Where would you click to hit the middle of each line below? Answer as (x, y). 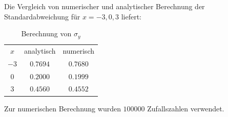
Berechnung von (46, 33)
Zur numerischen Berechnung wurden (63, 108)
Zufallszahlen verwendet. (186, 108)
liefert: (131, 16)
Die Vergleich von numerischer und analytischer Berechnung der (105, 6)
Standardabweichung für (42, 16)
